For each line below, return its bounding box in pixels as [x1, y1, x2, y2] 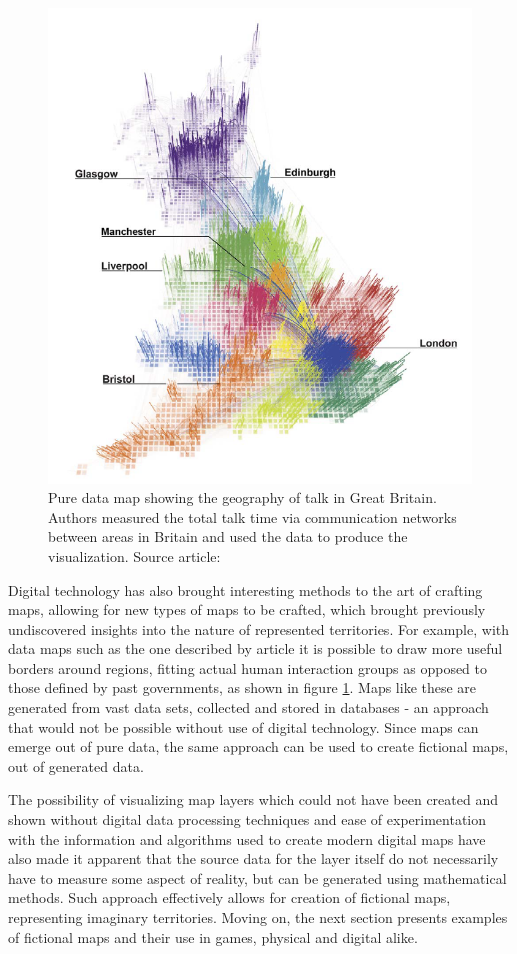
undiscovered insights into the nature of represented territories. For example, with [8, 618, 510, 639]
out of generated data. [8, 755, 144, 776]
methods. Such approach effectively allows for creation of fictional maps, [8, 887, 451, 908]
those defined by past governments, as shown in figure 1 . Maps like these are [8, 677, 477, 698]
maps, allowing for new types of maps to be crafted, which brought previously [8, 599, 486, 620]
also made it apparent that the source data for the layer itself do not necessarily [8, 848, 499, 869]
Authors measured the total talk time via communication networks [48, 506, 457, 527]
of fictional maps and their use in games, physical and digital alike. [8, 926, 418, 947]
